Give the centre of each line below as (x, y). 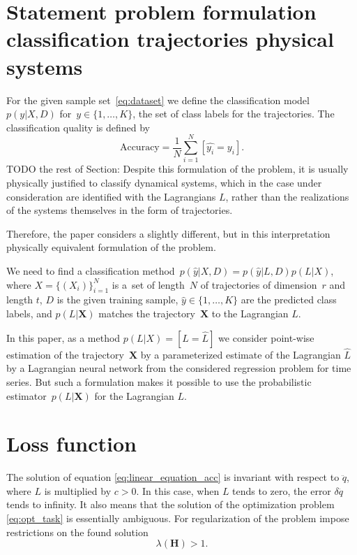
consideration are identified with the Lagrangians (111, 196)
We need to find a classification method (91, 270)
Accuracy (139, 148)
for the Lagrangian (134, 395)
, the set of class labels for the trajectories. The (234, 114)
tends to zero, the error (282, 490)
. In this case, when (178, 490)
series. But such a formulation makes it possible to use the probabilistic (159, 381)
